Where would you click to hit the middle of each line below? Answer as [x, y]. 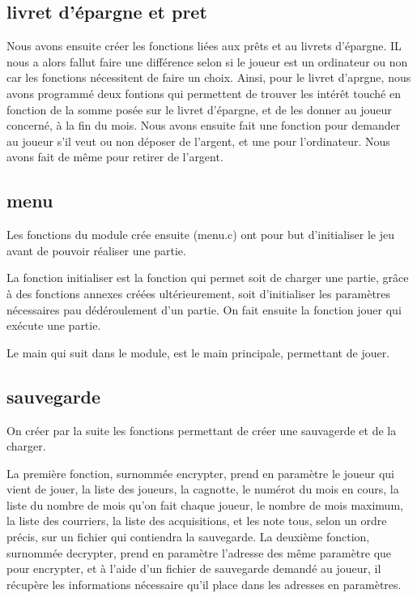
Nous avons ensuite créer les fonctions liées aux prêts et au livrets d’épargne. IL [204, 46]
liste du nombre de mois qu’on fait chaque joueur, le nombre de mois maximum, [205, 504]
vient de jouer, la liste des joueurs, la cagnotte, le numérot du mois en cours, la [203, 489]
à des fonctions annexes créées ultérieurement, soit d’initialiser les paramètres [199, 293]
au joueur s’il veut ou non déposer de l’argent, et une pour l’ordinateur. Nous [198, 141]
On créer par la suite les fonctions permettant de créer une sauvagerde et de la [202, 430]
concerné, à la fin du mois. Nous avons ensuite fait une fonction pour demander [204, 125]
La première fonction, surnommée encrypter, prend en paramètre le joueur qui [200, 473]
